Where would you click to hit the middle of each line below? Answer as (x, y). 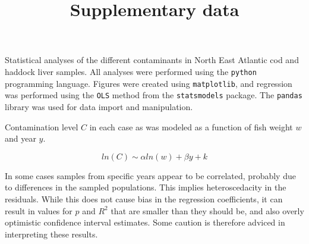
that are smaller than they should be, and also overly (207, 210)
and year (21, 138)
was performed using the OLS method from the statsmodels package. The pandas (154, 95)
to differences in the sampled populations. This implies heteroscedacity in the (146, 187)
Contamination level (42, 126)
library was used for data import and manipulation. (99, 106)
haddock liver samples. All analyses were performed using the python (131, 71)
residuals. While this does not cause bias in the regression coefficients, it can (144, 198)
